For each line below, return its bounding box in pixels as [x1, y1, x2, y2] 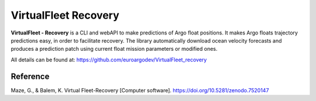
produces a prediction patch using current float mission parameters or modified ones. [11, 46, 218, 53]
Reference [11, 71, 50, 81]
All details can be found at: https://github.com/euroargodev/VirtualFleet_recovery [11, 56, 207, 63]
